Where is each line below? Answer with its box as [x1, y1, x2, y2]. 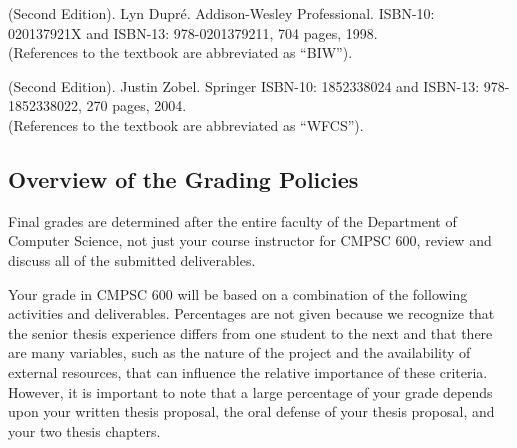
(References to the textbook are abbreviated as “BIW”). [8, 42, 353, 63]
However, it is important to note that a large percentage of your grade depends [8, 381, 493, 402]
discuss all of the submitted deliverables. [8, 249, 256, 270]
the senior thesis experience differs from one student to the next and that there [8, 322, 493, 343]
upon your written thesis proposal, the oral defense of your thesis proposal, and [8, 401, 495, 422]
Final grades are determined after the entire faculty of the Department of [8, 210, 457, 231]
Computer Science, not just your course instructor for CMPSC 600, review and [8, 230, 492, 251]
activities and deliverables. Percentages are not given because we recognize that [8, 303, 495, 324]
